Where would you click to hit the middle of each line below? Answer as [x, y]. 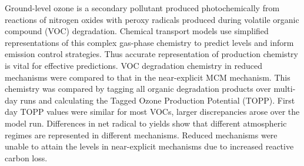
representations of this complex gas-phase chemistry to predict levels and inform [149, 42]
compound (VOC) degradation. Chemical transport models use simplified [137, 31]
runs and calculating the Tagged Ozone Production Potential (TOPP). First [158, 100]
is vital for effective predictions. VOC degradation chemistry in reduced [133, 65]
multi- [285, 89]
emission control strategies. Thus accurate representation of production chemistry [151, 54]
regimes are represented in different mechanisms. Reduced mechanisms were [141, 135]
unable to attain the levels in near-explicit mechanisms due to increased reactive [149, 146]
